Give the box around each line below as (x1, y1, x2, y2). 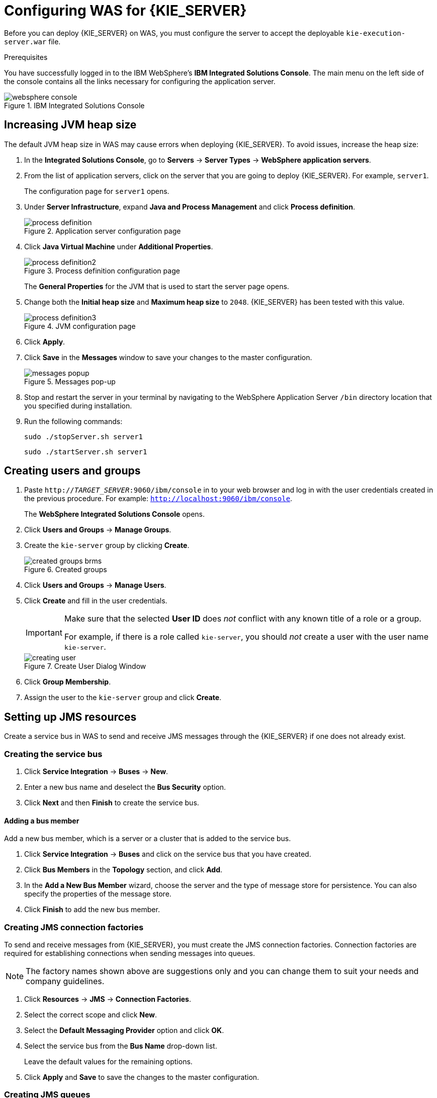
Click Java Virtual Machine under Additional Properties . (24, 242, 213, 251)
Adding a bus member (4, 816, 79, 825)
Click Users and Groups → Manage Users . (24, 581, 166, 590)
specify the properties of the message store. (24, 889, 171, 899)
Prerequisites (4, 52, 48, 61)
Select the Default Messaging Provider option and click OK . (24, 1026, 224, 1035)
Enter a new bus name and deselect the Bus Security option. (24, 783, 226, 792)
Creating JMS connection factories (4, 922, 144, 932)
